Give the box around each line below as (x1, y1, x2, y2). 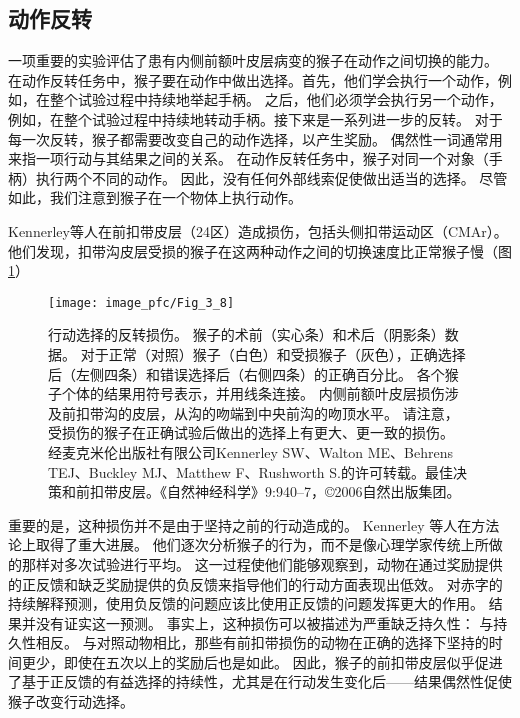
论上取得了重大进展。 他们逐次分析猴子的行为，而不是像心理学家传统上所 (8, 534, 489, 555)
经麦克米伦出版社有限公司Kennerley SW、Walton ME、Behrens (48, 441, 454, 462)
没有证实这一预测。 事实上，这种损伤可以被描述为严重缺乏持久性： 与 (35, 612, 494, 633)
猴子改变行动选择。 (8, 691, 134, 712)
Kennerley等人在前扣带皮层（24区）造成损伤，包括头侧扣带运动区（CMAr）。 (8, 220, 508, 241)
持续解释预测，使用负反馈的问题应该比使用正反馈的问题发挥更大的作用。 (8, 593, 484, 614)
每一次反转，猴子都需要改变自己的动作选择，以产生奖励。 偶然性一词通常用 (8, 128, 503, 149)
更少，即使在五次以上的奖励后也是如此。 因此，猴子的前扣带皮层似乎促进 (21, 651, 503, 672)
